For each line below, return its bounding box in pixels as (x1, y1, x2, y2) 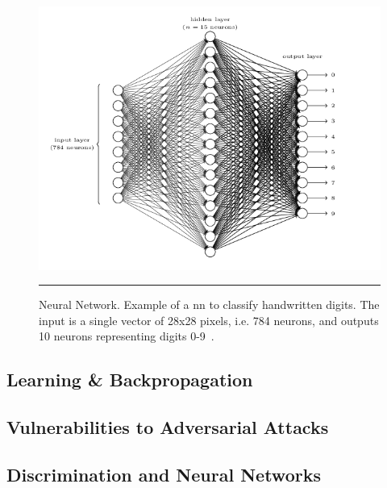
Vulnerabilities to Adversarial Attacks (6, 415, 329, 440)
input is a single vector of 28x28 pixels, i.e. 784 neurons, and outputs (39, 311, 379, 328)
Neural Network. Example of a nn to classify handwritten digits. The (39, 296, 380, 313)
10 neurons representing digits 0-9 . (39, 327, 214, 344)
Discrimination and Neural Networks (6, 461, 321, 486)
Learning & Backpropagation (6, 367, 253, 392)
